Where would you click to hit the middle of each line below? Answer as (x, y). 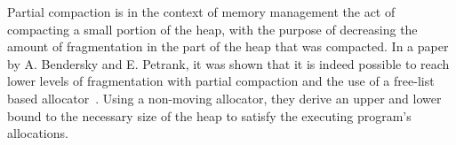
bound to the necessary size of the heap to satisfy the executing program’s (209, 115)
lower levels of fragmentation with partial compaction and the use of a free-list (221, 81)
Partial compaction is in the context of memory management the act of (201, 11)
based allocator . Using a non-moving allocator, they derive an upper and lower (224, 98)
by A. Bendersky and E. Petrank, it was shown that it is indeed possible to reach (228, 63)
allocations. (38, 133)
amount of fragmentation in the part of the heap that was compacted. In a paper (228, 46)
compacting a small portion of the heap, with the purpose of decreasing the (212, 29)
